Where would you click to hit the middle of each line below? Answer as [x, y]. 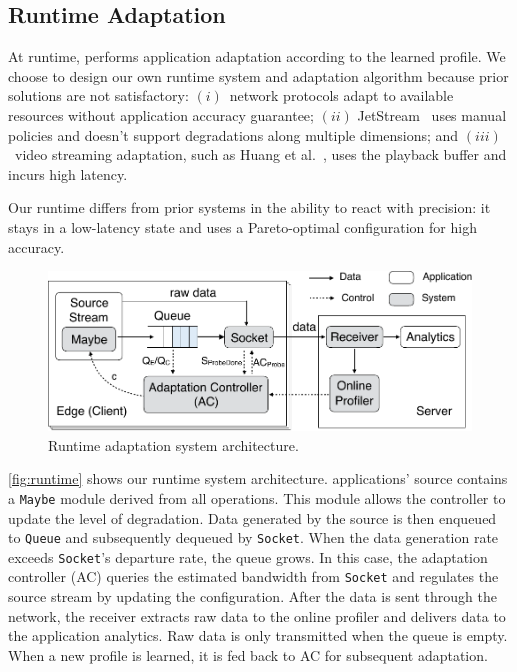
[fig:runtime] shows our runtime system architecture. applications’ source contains [258, 478]
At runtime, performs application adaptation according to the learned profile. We [257, 56]
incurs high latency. [68, 173]
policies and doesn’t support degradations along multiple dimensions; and [233, 134]
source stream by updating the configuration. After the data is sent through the [252, 596]
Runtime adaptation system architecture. [173, 444]
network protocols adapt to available [341, 95]
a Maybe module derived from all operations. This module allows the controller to [257, 497]
